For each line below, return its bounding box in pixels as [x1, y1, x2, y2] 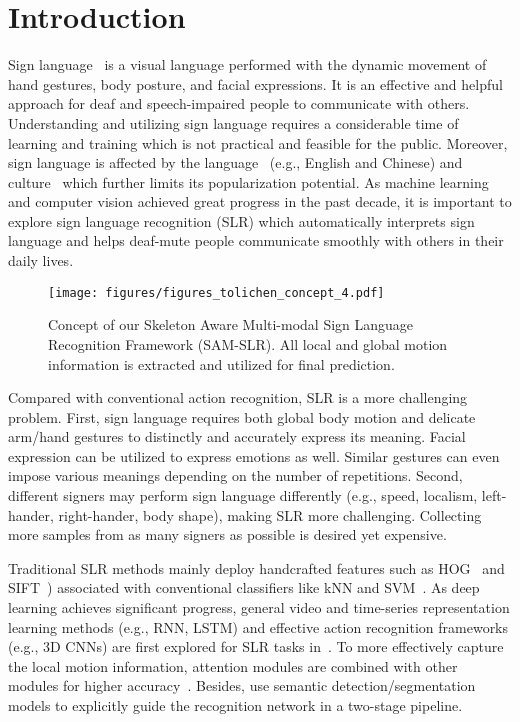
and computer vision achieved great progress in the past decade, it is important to [8, 191, 512, 212]
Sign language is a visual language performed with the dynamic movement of [8, 54, 487, 75]
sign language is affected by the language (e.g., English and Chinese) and [8, 152, 463, 173]
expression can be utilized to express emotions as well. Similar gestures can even [8, 445, 500, 466]
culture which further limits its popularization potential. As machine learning [8, 171, 489, 192]
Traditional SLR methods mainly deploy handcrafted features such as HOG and [8, 557, 505, 578]
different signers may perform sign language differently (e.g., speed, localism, [8, 485, 478, 506]
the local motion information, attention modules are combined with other [8, 655, 458, 676]
